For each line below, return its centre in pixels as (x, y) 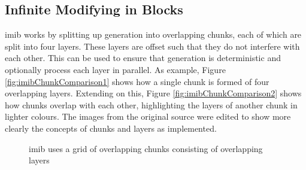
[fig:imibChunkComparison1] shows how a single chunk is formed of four (137, 81)
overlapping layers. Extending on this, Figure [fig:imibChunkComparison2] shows (153, 93)
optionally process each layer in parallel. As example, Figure (115, 69)
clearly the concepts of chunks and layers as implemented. (111, 128)
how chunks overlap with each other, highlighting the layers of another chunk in (151, 104)
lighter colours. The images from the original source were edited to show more (148, 116)
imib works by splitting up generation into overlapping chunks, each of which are (153, 34)
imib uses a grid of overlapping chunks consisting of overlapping (146, 148)
